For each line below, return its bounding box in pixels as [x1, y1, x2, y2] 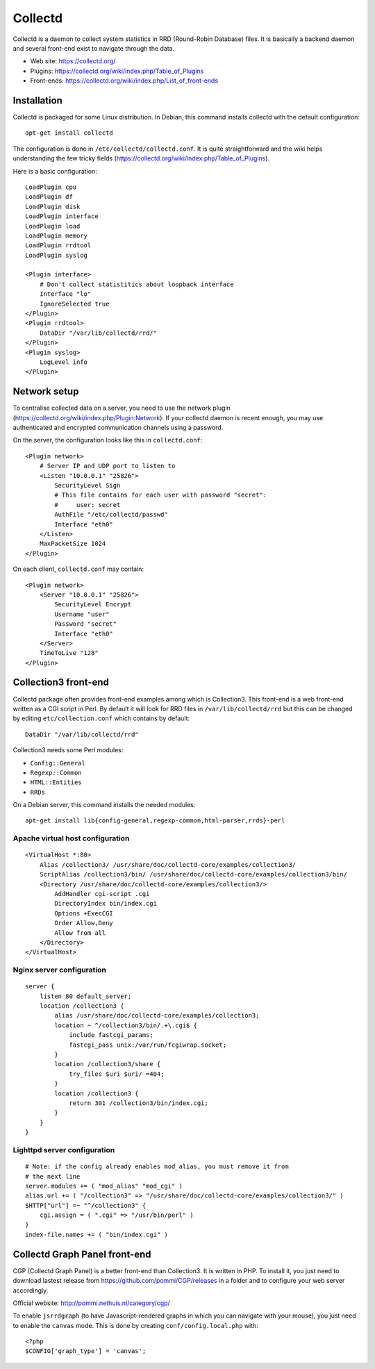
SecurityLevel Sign [54, 481, 121, 490]
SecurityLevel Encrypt [54, 601, 132, 608]
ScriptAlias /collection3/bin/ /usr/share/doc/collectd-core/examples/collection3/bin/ [39, 870, 347, 879]
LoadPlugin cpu [25, 183, 77, 191]
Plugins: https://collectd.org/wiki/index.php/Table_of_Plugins [30, 67, 204, 75]
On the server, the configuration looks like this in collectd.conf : [12, 436, 203, 445]
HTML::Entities [30, 779, 83, 786]
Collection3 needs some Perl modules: [12, 746, 124, 754]
